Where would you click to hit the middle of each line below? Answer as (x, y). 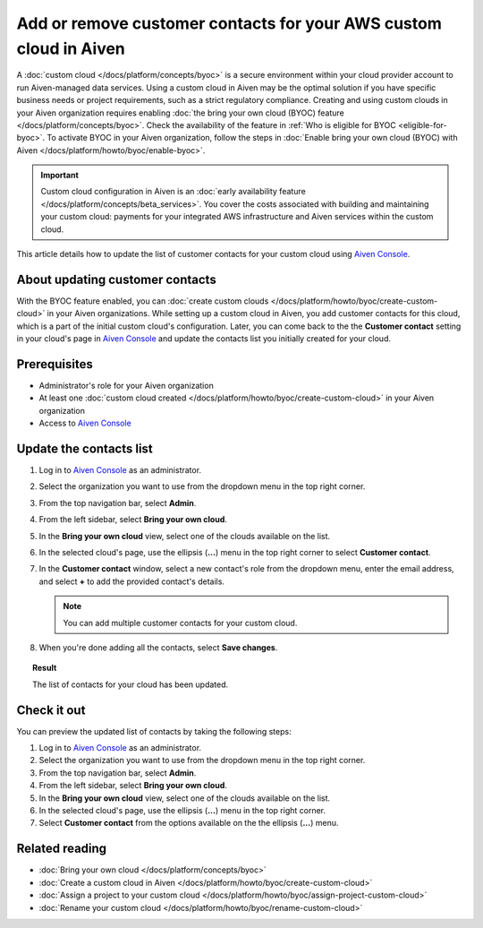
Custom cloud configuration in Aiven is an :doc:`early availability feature (173, 192)
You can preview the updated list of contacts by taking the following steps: (154, 731)
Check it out (51, 710)
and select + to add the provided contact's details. (132, 581)
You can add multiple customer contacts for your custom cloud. (180, 623)
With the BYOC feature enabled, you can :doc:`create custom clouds (143, 301)
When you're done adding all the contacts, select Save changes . (158, 648)
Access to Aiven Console (85, 423)
